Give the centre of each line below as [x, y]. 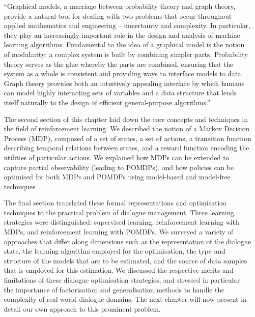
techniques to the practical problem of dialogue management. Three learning [119, 212]
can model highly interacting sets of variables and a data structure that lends [120, 93]
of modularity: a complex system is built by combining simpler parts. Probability [126, 54]
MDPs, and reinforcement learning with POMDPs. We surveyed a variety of [119, 232]
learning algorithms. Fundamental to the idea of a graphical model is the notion [124, 44]
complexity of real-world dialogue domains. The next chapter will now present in [125, 299]
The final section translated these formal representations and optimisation [115, 203]
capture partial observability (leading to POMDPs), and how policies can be [119, 167]
